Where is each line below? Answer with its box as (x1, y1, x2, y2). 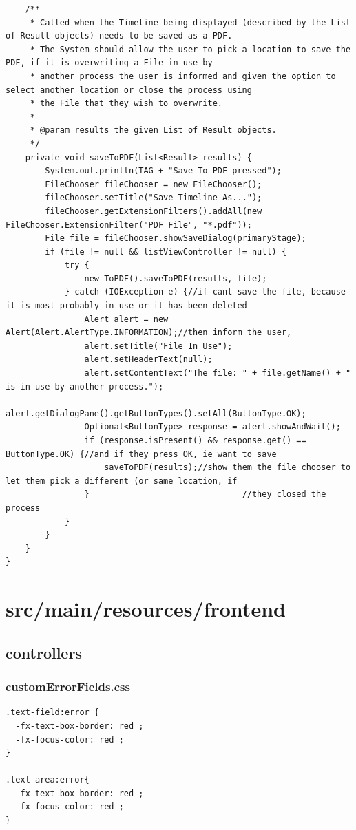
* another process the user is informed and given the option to (30, 71, 336, 81)
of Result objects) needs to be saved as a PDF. (6, 31, 233, 41)
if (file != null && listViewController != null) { (45, 246, 287, 257)
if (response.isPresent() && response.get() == (84, 436, 306, 445)
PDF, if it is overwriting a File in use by (6, 58, 213, 68)
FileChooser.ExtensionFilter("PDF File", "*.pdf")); (6, 220, 252, 230)
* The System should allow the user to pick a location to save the (30, 44, 351, 54)
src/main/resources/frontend (6, 595, 286, 623)
